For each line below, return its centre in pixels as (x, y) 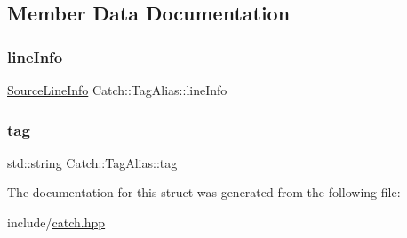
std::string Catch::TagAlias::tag (92, 162)
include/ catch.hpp (56, 222)
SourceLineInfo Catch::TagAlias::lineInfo (117, 90)
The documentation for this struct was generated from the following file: (204, 192)
